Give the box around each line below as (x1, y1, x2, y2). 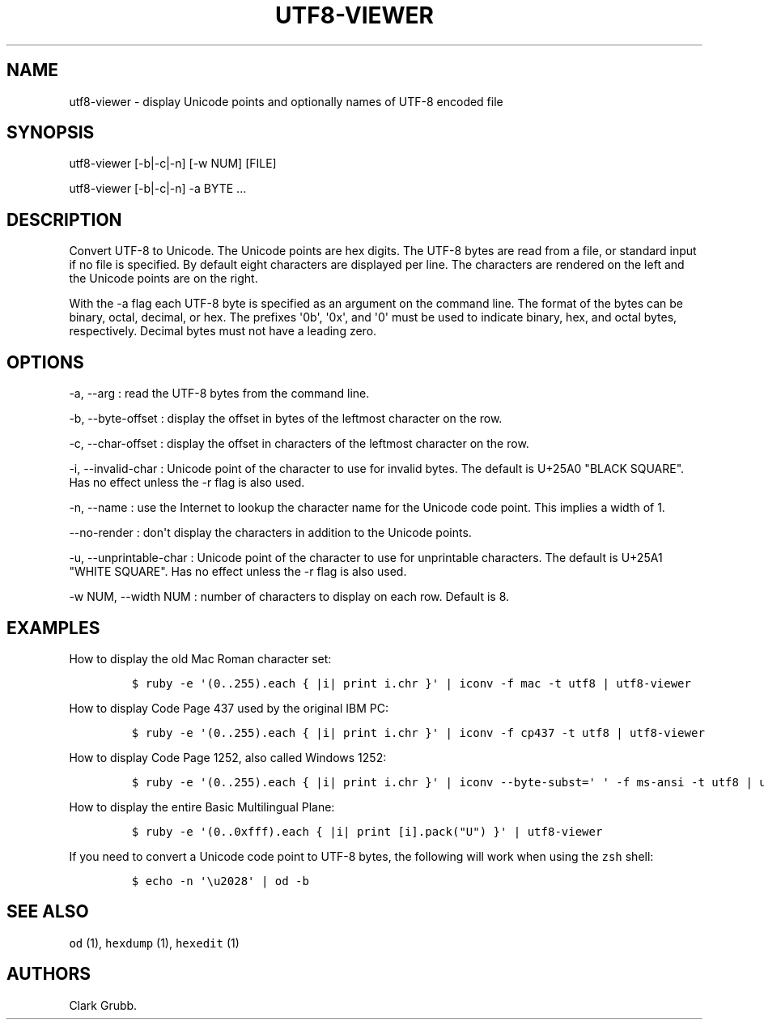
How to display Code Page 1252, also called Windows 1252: (69, 750, 387, 764)
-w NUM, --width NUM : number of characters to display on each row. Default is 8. (69, 590, 510, 604)
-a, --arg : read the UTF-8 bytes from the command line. (69, 386, 370, 401)
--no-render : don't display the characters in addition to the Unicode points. (69, 526, 472, 540)
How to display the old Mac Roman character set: (69, 651, 332, 666)
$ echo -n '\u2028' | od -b (131, 874, 309, 888)
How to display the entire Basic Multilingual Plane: (69, 799, 335, 814)
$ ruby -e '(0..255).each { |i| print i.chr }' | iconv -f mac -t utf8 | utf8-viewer (131, 676, 691, 690)
